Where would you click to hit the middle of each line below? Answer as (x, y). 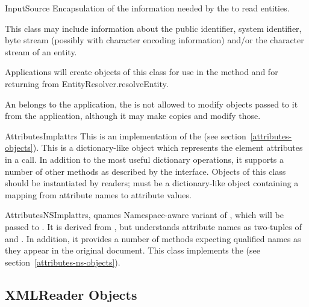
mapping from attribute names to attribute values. (98, 194)
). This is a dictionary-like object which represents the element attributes (168, 147)
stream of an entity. (41, 51)
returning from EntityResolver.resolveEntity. (87, 83)
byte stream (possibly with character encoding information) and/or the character (154, 40)
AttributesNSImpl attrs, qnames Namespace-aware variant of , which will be (144, 215)
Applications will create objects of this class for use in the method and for (142, 72)
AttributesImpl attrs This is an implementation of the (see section (126, 135)
